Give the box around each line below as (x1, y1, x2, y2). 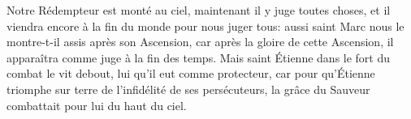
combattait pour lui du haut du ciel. (6, 96, 187, 113)
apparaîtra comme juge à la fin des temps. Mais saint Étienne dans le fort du (6, 49, 391, 66)
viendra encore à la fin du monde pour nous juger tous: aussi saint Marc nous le (6, 17, 405, 34)
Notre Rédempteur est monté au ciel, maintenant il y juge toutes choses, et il (6, 2, 391, 18)
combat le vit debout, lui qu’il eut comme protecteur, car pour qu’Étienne (6, 65, 375, 82)
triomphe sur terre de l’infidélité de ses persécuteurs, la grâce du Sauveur (6, 80, 370, 97)
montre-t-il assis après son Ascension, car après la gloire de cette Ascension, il (6, 33, 394, 50)
